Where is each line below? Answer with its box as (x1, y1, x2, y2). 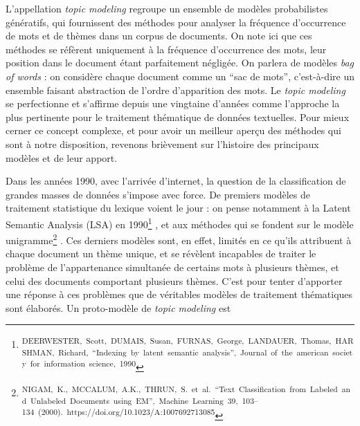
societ (332, 346, 353, 358)
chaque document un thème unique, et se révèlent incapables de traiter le (6, 246, 316, 261)
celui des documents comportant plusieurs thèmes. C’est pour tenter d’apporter (6, 273, 343, 288)
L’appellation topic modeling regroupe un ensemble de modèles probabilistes (6, 1, 328, 15)
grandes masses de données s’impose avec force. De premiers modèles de (6, 187, 310, 201)
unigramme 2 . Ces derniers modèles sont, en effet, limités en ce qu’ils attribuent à (6, 231, 352, 247)
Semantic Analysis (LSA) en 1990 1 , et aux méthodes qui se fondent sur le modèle (6, 214, 354, 231)
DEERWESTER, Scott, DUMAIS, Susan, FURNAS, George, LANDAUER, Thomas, (21, 335, 332, 346)
